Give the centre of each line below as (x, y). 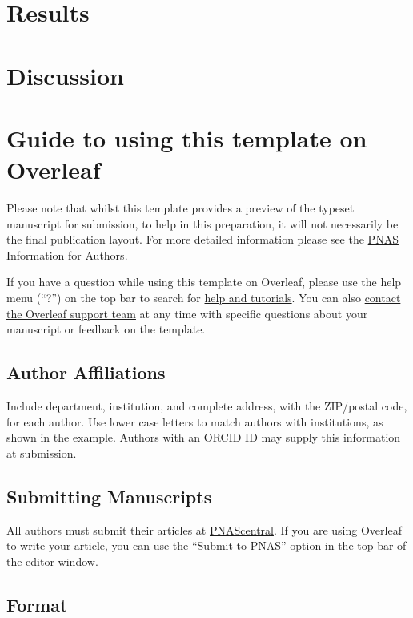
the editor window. (52, 561)
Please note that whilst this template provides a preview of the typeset (180, 208)
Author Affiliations (86, 372)
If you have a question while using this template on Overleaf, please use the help (204, 282)
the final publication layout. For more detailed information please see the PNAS (202, 239)
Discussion (65, 75)
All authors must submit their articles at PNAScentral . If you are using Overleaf (204, 529)
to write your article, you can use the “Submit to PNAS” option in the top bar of (206, 545)
